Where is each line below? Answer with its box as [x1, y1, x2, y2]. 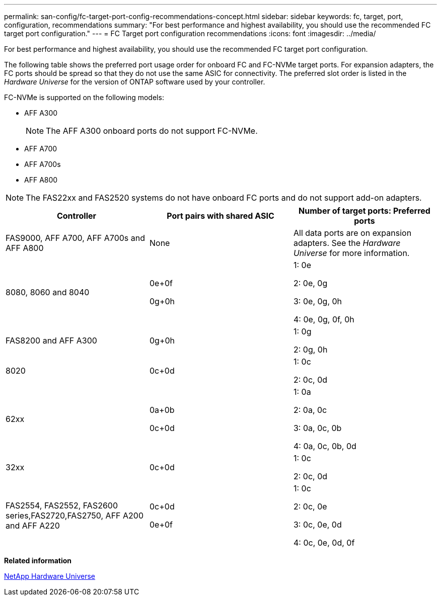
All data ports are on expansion [293, 228, 412, 238]
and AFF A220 [6, 521, 60, 531]
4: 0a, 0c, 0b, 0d [293, 441, 356, 451]
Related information [4, 556, 72, 565]
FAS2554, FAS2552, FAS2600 [6, 500, 118, 510]
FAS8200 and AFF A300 [6, 335, 97, 346]
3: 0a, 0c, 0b [293, 423, 342, 433]
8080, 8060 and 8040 [6, 287, 90, 297]
